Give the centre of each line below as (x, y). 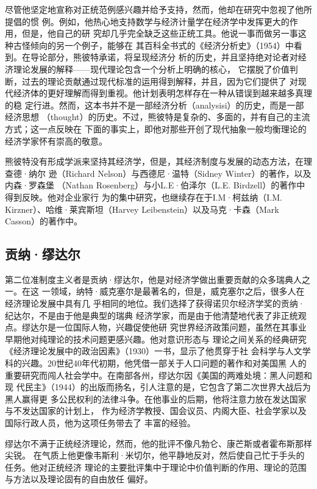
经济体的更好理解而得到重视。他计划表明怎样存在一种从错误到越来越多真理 (162, 93)
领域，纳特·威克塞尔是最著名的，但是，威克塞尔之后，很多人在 (177, 291)
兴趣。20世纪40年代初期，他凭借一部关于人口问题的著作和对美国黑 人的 (164, 363)
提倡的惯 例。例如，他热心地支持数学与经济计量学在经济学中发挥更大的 (147, 21)
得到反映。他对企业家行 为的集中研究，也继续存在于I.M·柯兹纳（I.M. (144, 197)
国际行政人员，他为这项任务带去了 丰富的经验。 (100, 423)
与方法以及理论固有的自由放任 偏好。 (79, 479)
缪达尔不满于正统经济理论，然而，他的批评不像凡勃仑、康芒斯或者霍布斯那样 (158, 443)
